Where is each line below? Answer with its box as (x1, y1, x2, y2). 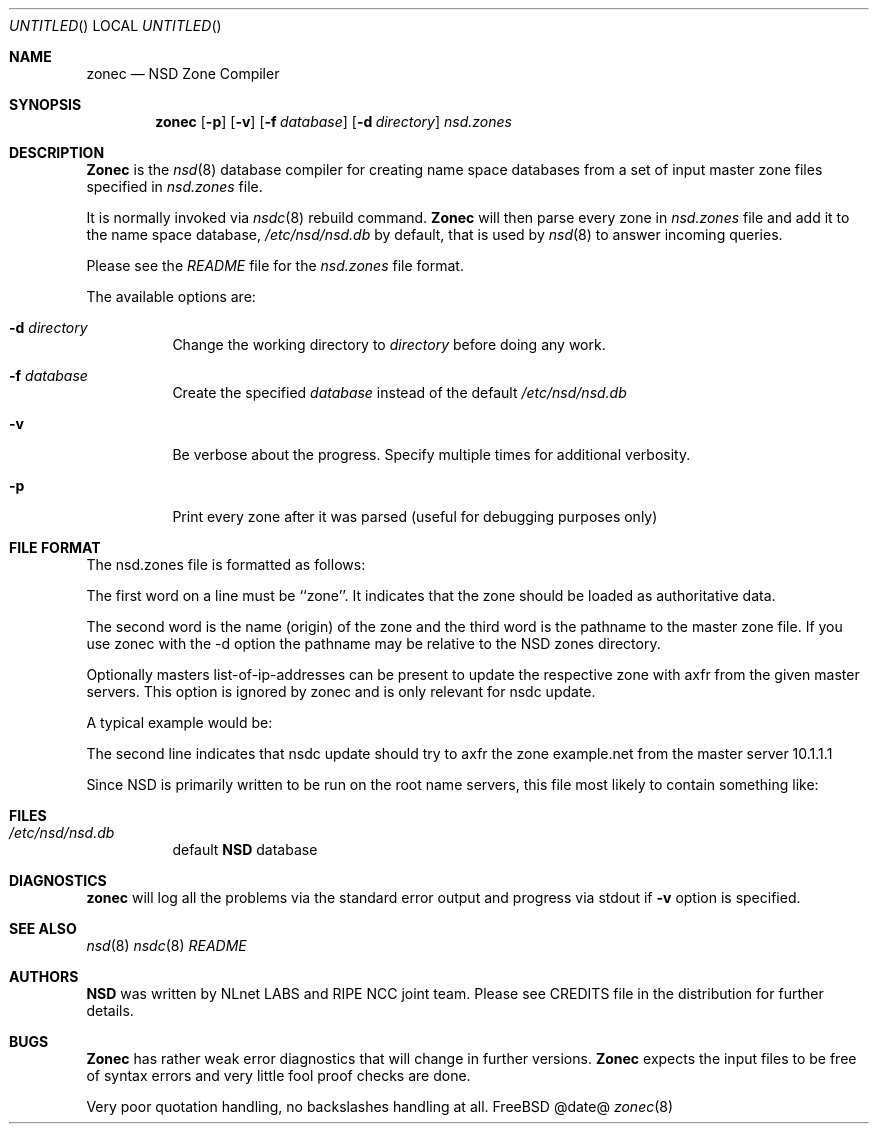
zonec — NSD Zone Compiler (86, 65, 280, 82)
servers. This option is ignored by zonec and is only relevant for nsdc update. (86, 683, 596, 700)
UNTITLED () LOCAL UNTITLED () (9, 17, 222, 34)
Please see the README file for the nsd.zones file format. (86, 257, 464, 274)
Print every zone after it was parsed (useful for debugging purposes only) (172, 508, 658, 525)
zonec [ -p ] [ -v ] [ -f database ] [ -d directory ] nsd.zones (155, 113, 512, 130)
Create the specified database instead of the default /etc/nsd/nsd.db (172, 384, 627, 401)
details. (86, 1002, 134, 1019)
